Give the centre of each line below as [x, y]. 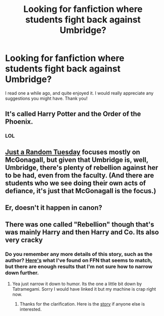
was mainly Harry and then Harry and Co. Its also [82, 232]
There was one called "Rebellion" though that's [80, 225]
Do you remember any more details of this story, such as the [79, 254]
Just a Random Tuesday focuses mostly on [73, 152]
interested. [31, 309]
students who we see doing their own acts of [76, 183]
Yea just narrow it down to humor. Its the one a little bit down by [77, 284]
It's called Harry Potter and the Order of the [73, 114]
